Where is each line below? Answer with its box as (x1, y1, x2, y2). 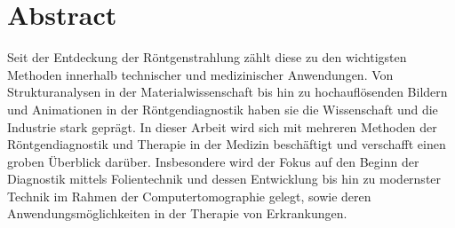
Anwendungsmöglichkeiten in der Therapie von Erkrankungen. (7, 204, 347, 223)
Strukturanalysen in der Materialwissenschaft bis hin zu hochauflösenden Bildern (7, 83, 448, 101)
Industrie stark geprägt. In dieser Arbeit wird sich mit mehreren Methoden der (7, 117, 437, 136)
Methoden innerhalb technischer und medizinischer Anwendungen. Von (7, 65, 394, 83)
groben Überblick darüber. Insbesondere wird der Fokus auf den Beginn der (7, 152, 419, 170)
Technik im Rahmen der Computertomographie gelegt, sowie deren (7, 186, 371, 205)
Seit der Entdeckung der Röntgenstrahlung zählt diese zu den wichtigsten (7, 48, 407, 67)
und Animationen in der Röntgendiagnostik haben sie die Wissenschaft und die (7, 99, 438, 118)
